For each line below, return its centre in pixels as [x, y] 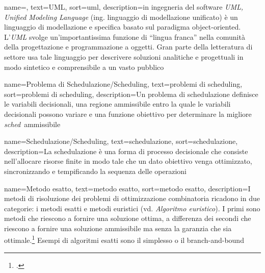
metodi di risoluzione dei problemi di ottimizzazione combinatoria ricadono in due [132, 198]
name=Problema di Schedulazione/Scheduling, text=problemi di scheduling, [123, 84]
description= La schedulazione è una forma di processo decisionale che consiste [126, 151]
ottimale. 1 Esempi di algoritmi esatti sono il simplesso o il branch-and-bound [124, 239]
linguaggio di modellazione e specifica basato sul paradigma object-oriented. [123, 27]
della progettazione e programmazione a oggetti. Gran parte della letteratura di [128, 47]
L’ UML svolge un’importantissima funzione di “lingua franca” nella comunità [125, 36]
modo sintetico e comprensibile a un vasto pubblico [84, 67]
